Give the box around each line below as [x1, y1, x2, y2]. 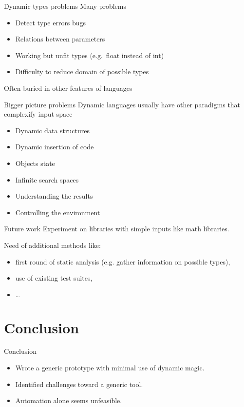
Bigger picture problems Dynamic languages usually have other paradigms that [4, 99, 241, 109]
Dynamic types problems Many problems [4, 1, 126, 11]
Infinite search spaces [15, 174, 79, 184]
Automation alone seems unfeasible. [15, 395, 122, 406]
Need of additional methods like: [4, 240, 101, 250]
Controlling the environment [15, 207, 100, 217]
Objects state [15, 158, 55, 168]
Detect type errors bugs [15, 17, 86, 27]
